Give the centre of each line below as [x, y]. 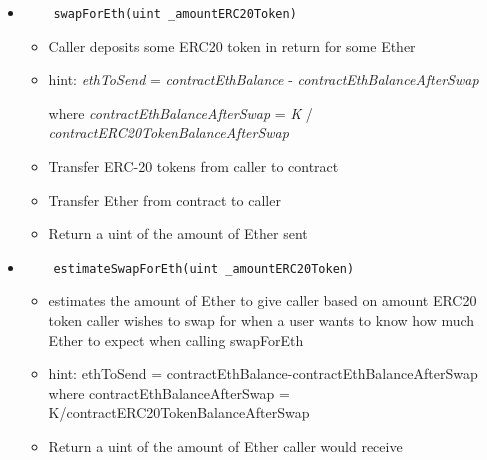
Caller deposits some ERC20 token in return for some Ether [232, 45]
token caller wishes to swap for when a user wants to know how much [261, 320]
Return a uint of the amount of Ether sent [178, 233]
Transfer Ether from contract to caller [164, 199]
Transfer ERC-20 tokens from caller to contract [193, 166]
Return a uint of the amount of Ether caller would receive [225, 446]
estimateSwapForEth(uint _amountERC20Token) [204, 268]
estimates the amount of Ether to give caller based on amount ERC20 [262, 300]
